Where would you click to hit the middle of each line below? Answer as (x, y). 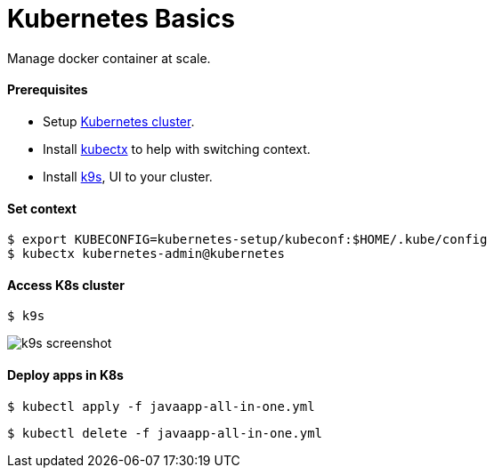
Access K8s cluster (66, 285)
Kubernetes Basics (121, 19)
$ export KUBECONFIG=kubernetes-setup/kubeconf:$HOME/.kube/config (247, 240)
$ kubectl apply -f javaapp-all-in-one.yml (161, 406)
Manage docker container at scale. (109, 58)
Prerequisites (48, 90)
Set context (42, 208)
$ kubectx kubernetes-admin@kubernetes (146, 254)
